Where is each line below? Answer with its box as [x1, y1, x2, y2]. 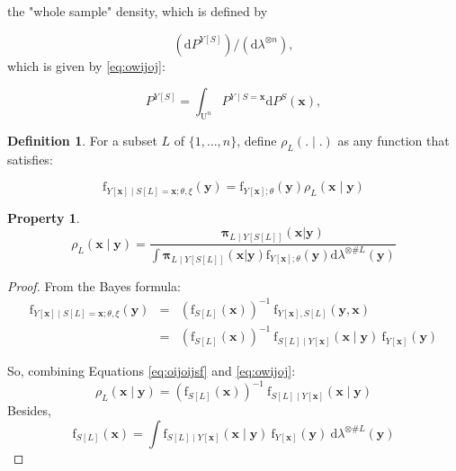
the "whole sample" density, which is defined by [7, 2, 268, 20]
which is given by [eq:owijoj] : [7, 56, 165, 75]
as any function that [337, 130, 450, 149]
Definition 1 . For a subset [7, 130, 157, 149]
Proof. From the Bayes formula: [7, 276, 181, 295]
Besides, [7, 401, 51, 420]
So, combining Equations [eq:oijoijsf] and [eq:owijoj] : [7, 361, 296, 380]
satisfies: [7, 149, 53, 168]
